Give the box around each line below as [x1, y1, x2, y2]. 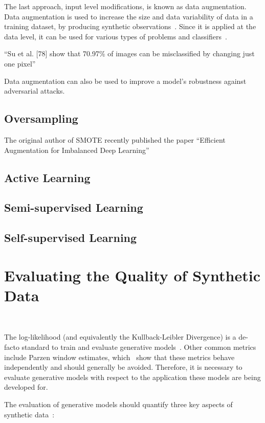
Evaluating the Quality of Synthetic [4, 264, 260, 285]
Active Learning [4, 169, 91, 185]
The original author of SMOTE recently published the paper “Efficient [4, 134, 226, 145]
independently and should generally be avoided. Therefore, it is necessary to [4, 362, 242, 372]
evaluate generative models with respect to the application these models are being [4, 371, 261, 382]
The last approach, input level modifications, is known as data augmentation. [4, 1, 247, 11]
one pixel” [4, 58, 36, 69]
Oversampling [4, 110, 78, 126]
